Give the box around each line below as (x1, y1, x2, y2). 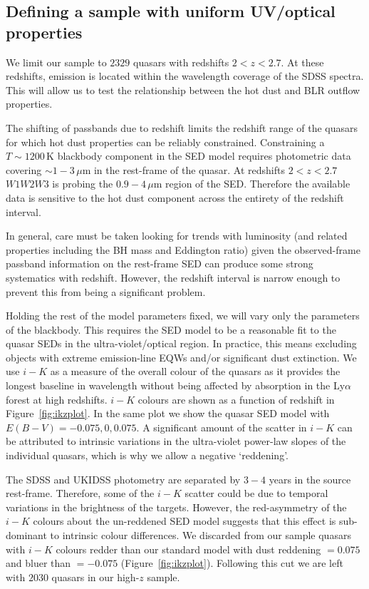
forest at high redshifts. (6, 391, 108, 406)
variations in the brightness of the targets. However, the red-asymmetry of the (6, 499, 347, 514)
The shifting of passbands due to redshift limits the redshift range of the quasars (6, 120, 358, 135)
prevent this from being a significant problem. (6, 284, 206, 299)
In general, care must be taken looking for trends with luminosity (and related (6, 228, 348, 243)
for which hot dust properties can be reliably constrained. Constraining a (6, 134, 325, 149)
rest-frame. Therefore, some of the (6, 486, 155, 501)
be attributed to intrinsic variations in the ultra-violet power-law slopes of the (6, 434, 346, 449)
